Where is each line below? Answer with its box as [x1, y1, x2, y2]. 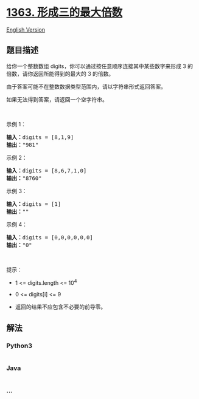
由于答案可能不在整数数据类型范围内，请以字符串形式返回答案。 [6, 83, 166, 90]
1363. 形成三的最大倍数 [6, 5, 123, 19]
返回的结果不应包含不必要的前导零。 [15, 303, 106, 310]
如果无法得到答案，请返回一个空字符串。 [6, 95, 108, 103]
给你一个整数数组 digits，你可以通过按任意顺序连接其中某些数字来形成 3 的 [6, 62, 194, 70]
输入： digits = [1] [6, 200, 61, 207]
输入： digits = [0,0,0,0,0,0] [6, 234, 93, 240]
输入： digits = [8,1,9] [6, 134, 74, 140]
